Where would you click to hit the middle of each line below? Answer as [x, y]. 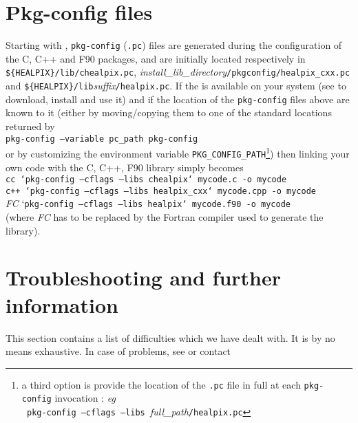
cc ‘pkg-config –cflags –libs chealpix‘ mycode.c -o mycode [146, 180]
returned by [30, 126]
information [62, 304]
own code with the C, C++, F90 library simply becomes [125, 167]
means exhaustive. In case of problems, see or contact [118, 351]
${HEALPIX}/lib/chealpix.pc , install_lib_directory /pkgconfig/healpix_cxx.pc [178, 72]
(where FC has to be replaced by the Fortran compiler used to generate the [165, 217]
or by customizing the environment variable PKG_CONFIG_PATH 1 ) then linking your [178, 152]
